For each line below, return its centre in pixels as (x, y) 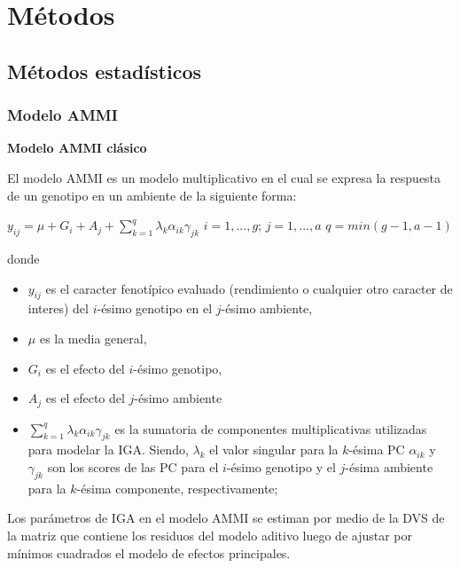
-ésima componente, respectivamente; (177, 488)
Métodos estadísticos (105, 71)
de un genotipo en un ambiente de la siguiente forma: (152, 195)
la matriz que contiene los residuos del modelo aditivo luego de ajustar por (210, 535)
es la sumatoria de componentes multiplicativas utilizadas (271, 428)
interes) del (58, 308)
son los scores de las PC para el (133, 466)
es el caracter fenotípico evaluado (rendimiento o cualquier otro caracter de (249, 288)
